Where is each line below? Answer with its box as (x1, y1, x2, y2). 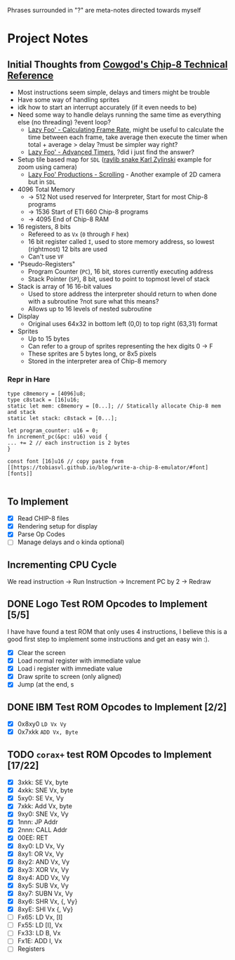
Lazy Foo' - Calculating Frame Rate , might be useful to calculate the (27, 126, 224, 134)
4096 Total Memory (17, 186, 75, 193)
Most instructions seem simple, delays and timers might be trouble (17, 88, 210, 96)
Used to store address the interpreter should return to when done (27, 290, 217, 298)
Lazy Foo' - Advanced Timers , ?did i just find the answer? (27, 148, 195, 156)
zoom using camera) (17, 163, 77, 171)
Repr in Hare (7, 374, 51, 384)
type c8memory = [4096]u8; (7, 390, 86, 398)
